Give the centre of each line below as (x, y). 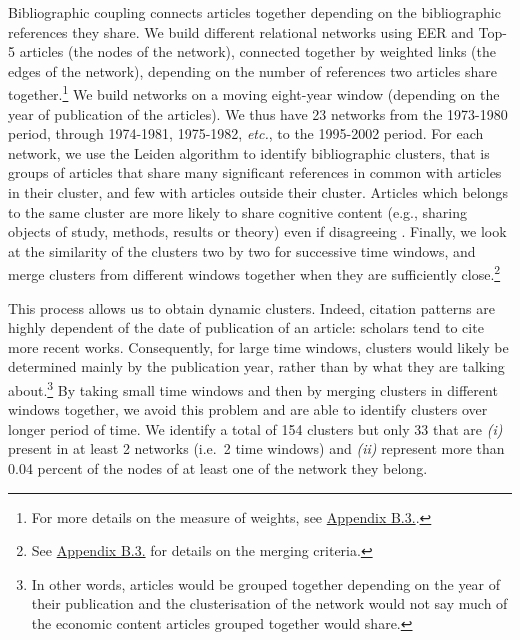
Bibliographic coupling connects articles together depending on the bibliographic (254, 12)
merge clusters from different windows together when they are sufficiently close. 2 (254, 273)
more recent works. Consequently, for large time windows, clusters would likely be (258, 346)
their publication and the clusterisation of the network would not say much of (269, 603)
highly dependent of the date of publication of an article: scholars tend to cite (246, 327)
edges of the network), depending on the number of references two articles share (252, 70)
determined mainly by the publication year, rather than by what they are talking (256, 366)
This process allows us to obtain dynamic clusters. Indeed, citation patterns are (251, 307)
